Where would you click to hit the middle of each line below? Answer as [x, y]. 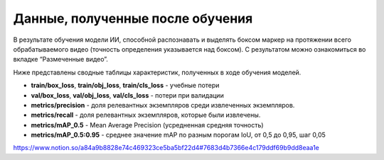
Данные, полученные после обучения [133, 18]
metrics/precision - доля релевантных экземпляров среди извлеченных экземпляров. [163, 105]
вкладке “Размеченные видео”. [60, 59]
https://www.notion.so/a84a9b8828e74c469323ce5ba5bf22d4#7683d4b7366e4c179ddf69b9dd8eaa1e [166, 148]
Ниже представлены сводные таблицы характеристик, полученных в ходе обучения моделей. [157, 72]
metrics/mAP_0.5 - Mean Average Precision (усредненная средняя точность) [147, 125]
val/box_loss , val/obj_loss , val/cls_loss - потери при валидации [127, 95]
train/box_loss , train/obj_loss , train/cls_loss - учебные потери [125, 86]
